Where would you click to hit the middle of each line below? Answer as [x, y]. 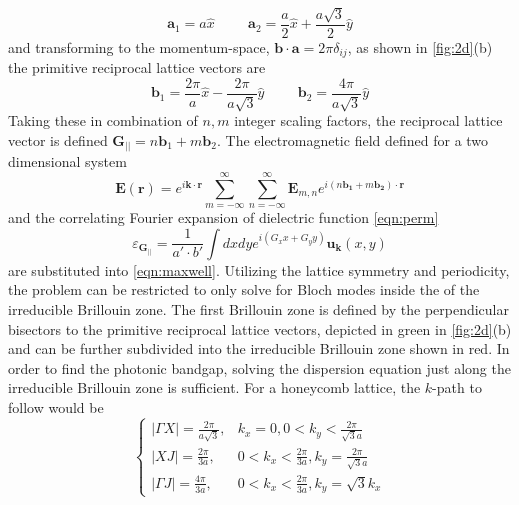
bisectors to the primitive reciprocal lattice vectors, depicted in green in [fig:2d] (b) [260, 328]
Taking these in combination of [103, 120]
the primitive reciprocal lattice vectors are [137, 67]
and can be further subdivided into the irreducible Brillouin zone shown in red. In [259, 348]
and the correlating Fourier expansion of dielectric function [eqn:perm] [223, 217]
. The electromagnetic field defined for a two [352, 139]
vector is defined [58, 139]
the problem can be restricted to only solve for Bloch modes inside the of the [244, 289]
